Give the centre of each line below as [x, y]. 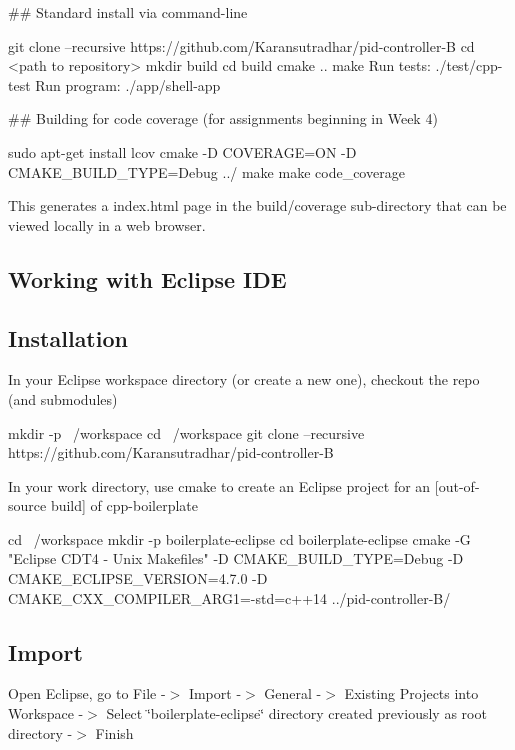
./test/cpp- [469, 65]
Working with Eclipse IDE [147, 278]
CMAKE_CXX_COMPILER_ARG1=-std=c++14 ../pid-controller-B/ [229, 597]
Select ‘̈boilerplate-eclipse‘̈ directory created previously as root [296, 713]
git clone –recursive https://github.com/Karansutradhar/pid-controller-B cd [241, 45]
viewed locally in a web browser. [107, 224]
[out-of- [457, 485]
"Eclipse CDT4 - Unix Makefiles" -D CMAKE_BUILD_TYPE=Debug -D [236, 558]
